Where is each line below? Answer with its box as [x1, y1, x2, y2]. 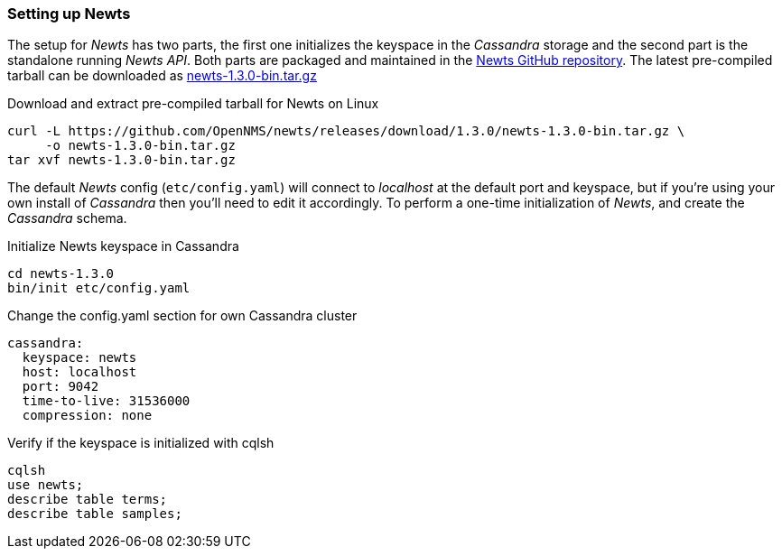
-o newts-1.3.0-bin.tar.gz [45, 138, 236, 153]
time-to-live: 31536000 [22, 394, 191, 409]
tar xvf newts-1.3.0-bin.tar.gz [7, 153, 236, 168]
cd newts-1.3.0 [7, 266, 115, 282]
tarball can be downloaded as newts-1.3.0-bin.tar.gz [7, 68, 317, 84]
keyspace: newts [22, 350, 137, 366]
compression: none [22, 408, 153, 423]
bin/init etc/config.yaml [7, 281, 191, 296]
